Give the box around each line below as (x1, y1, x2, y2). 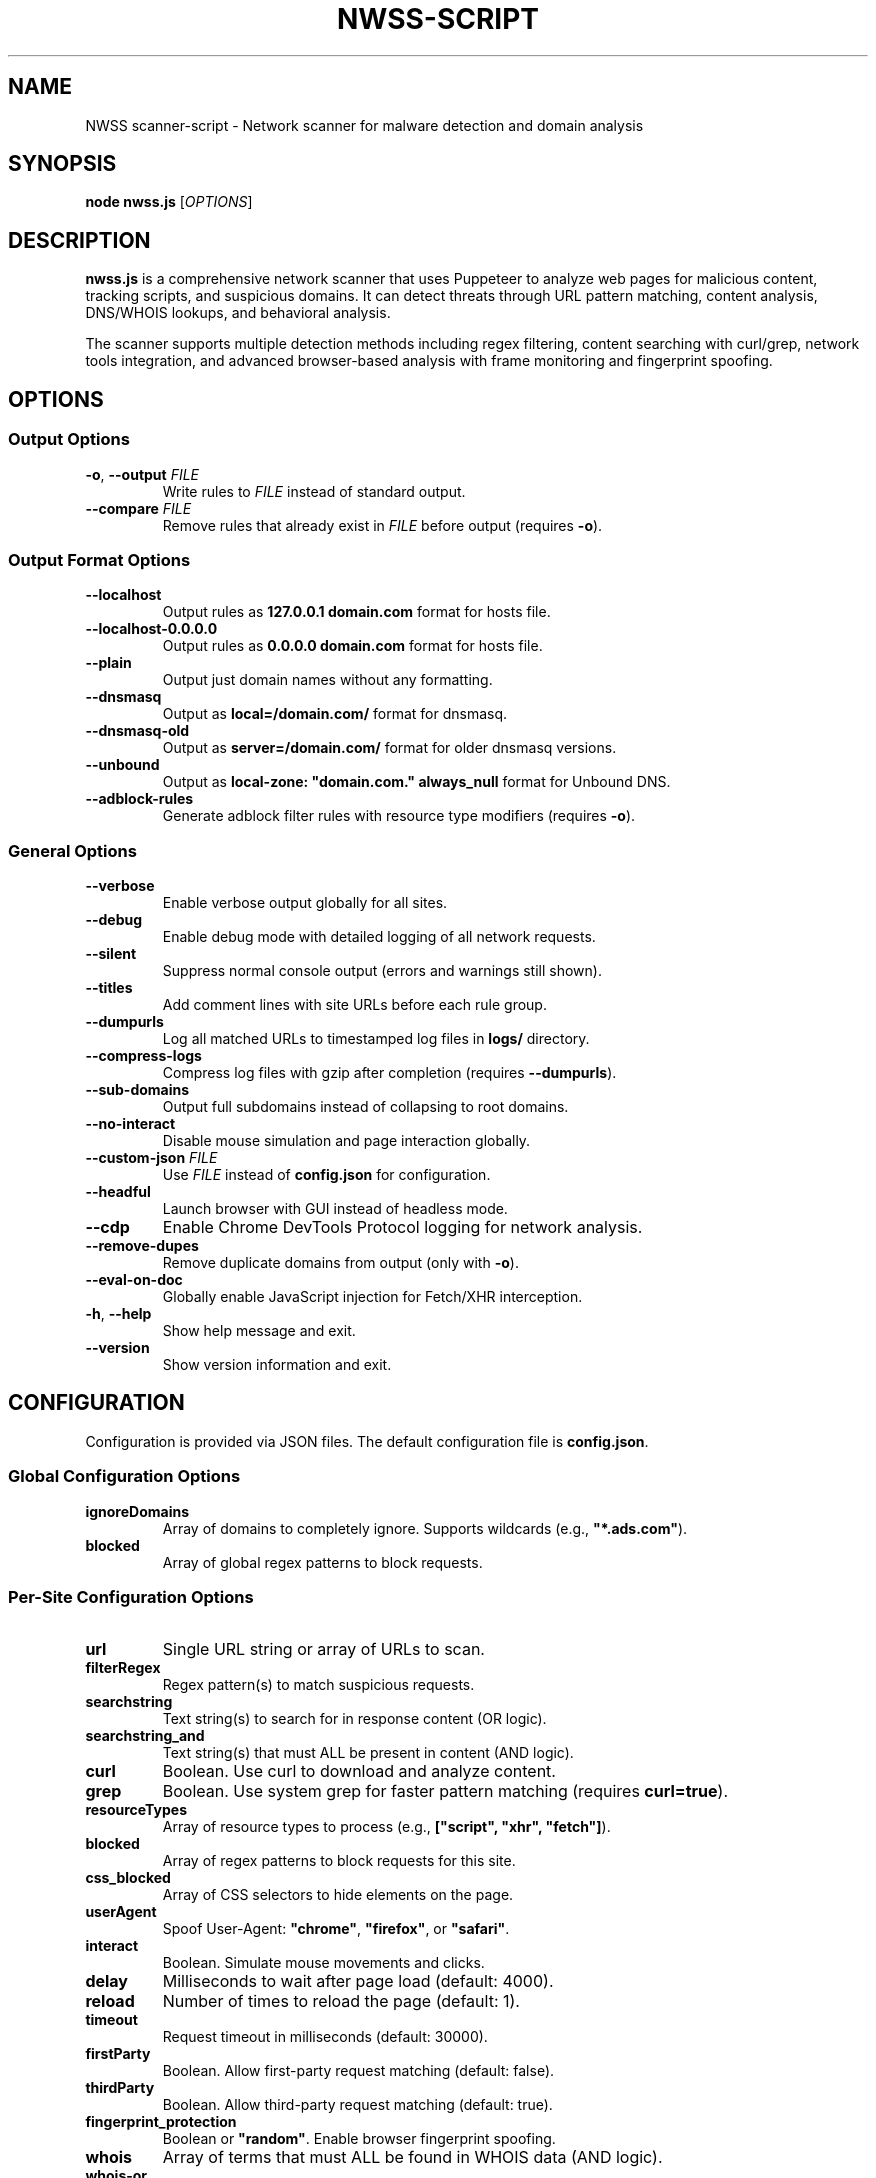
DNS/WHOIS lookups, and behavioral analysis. (85, 304, 391, 322)
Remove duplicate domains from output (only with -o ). (162, 1254, 519, 1271)
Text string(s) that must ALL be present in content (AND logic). (162, 1744, 574, 1762)
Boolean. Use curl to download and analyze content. (162, 1761, 556, 1782)
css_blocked (85, 1869, 171, 1887)
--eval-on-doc (85, 1271, 183, 1288)
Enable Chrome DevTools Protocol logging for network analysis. (162, 1217, 643, 1237)
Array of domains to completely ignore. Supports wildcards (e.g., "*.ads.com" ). (162, 1519, 688, 1537)
